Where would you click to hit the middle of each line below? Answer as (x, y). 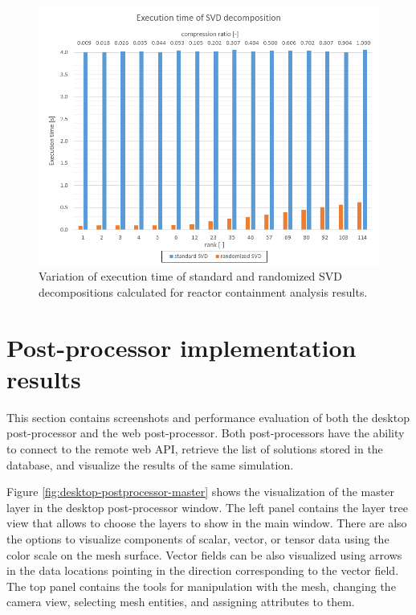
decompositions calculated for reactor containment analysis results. (203, 291)
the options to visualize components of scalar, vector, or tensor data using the (198, 539)
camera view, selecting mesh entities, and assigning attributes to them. (181, 602)
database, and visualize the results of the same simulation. (150, 464)
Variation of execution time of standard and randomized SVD (191, 276)
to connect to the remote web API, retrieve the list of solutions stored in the (195, 449)
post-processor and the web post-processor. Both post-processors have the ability (206, 433)
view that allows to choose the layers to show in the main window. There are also (207, 523)
